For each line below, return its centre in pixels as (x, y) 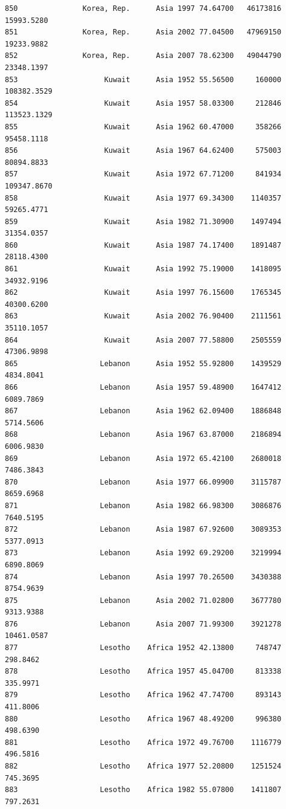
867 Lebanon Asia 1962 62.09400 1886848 (143, 411)
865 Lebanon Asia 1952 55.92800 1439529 (143, 363)
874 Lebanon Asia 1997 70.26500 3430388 (143, 577)
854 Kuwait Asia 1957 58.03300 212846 (143, 103)
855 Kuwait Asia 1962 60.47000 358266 (143, 127)
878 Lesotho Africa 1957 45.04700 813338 (143, 672)
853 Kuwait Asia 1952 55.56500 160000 (143, 79)
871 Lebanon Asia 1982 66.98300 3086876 (143, 505)
